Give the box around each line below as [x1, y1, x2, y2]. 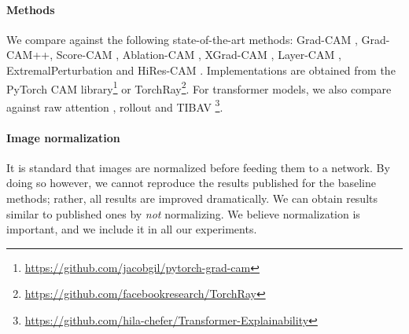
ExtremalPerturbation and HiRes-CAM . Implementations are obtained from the [6, 61, 396, 78]
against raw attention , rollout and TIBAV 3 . [6, 96, 223, 115]
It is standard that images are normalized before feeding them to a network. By [6, 159, 390, 175]
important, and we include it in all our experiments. [6, 221, 257, 237]
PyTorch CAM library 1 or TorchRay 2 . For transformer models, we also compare [6, 78, 392, 97]
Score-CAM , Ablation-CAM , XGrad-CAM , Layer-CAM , [56, 46, 341, 63]
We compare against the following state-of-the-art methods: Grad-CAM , [6, 31, 358, 47]
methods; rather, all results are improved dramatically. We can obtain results [6, 190, 378, 207]
